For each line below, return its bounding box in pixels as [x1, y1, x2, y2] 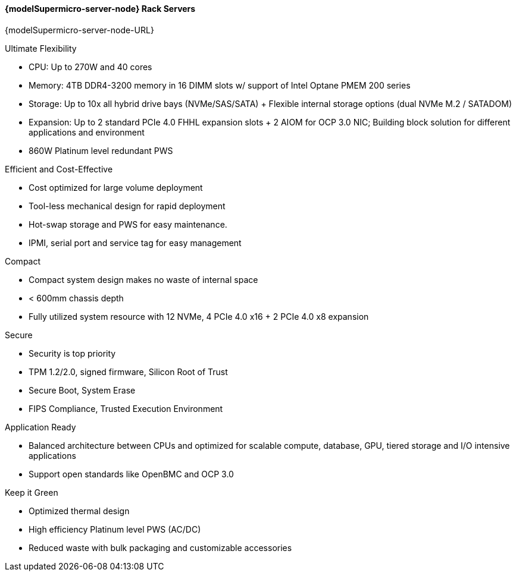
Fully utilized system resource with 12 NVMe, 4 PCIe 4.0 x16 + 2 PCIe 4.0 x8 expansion [29, 311, 369, 322]
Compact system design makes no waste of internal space [29, 274, 258, 285]
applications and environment [29, 127, 145, 137]
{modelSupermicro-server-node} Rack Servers [5, 4, 196, 14]
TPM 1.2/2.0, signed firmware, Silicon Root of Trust [29, 366, 228, 377]
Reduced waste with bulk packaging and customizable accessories [29, 542, 292, 553]
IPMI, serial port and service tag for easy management [29, 237, 242, 248]
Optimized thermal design [29, 505, 130, 516]
